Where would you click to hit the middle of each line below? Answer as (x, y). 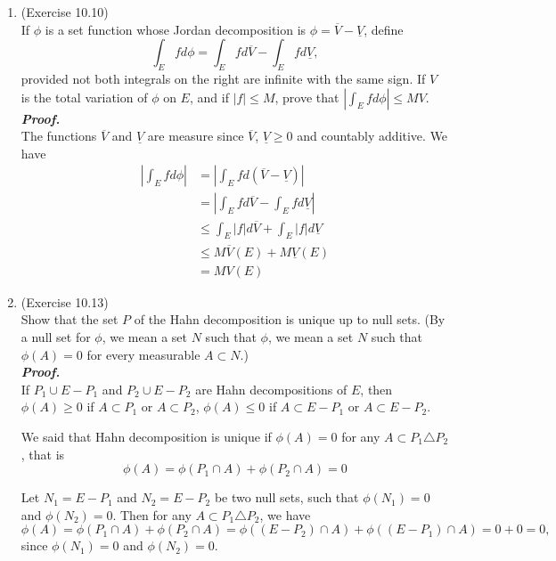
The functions (59, 136)
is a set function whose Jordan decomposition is (176, 29)
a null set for (56, 336)
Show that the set (69, 319)
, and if (209, 97)
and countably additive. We (372, 136)
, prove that (307, 97)
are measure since (196, 136)
